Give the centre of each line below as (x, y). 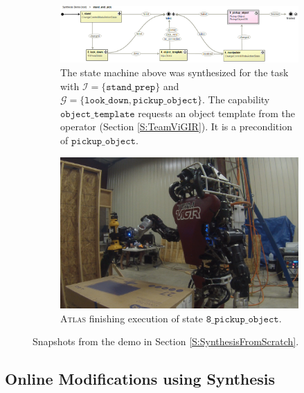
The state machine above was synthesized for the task (175, 72)
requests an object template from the (216, 113)
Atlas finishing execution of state (132, 318)
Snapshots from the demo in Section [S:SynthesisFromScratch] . (166, 341)
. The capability (236, 99)
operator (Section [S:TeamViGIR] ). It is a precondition (176, 126)
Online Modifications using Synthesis (140, 379)
